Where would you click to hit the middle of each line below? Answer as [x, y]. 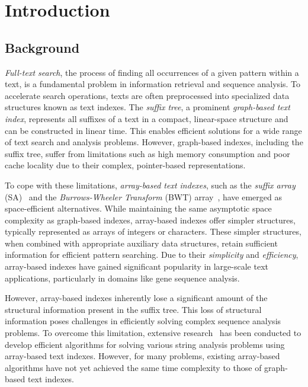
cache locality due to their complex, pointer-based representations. [125, 165]
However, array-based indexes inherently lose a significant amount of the [136, 298]
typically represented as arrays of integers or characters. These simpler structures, [153, 231]
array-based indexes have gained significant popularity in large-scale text [137, 266]
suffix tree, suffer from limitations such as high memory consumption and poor [147, 153]
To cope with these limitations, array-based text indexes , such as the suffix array [150, 185]
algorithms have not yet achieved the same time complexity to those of [133, 367]
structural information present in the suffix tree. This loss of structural [133, 309]
